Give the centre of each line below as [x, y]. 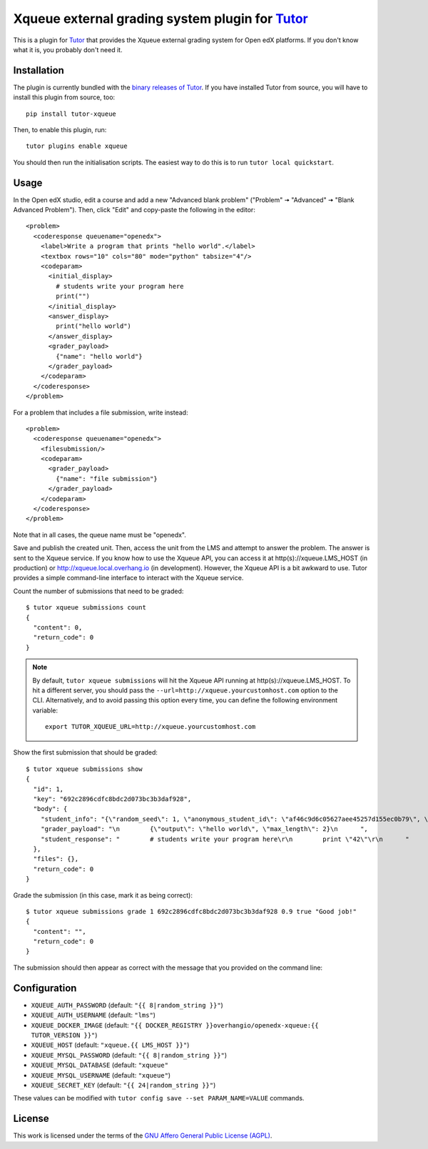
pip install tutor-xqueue [71, 114]
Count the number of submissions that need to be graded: [98, 591]
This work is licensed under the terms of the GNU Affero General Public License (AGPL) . [143, 1135]
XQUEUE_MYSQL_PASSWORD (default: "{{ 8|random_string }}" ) [129, 1055]
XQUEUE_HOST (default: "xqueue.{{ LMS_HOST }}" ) [110, 1045]
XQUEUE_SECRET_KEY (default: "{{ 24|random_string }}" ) [123, 1085]
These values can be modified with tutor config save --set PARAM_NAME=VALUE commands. [159, 1098]
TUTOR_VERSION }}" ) [64, 1035]
